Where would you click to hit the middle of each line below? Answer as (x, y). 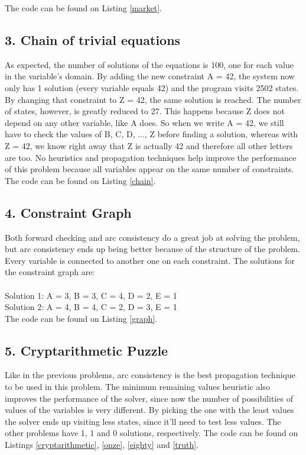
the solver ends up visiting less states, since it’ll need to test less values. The (143, 421)
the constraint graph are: (50, 272)
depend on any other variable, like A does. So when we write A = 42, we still (144, 122)
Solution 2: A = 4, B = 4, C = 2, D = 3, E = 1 (91, 307)
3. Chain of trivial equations (93, 39)
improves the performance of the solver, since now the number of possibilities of (149, 398)
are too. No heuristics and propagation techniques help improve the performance (151, 157)
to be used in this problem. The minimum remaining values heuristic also (137, 387)
